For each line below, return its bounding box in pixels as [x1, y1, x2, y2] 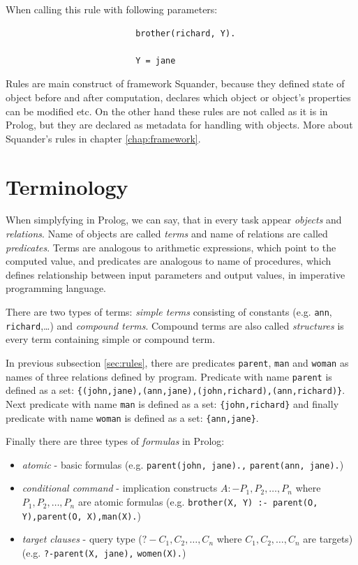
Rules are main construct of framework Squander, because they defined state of [6, 76, 345, 91]
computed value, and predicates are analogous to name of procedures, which [6, 254, 331, 268]
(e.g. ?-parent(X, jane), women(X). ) [22, 545, 186, 559]
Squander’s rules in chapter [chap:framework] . [6, 131, 201, 145]
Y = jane [135, 55, 176, 66]
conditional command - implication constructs [22, 480, 218, 495]
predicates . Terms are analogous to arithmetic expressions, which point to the [6, 240, 336, 254]
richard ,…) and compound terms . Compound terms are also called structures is [6, 318, 344, 332]
